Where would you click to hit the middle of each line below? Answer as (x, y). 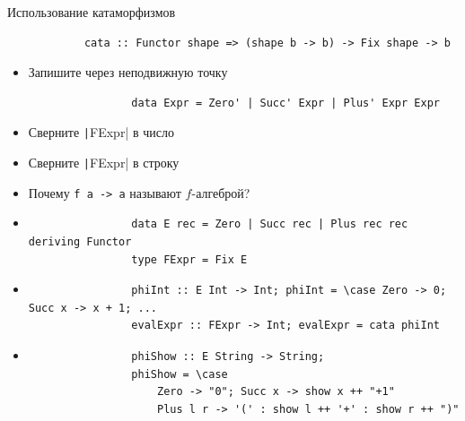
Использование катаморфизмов (92, 12)
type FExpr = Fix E (189, 259)
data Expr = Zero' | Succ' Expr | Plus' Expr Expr (285, 103)
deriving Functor (80, 241)
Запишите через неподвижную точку (128, 72)
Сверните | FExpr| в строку (104, 163)
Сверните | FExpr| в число (101, 132)
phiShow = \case (180, 374)
